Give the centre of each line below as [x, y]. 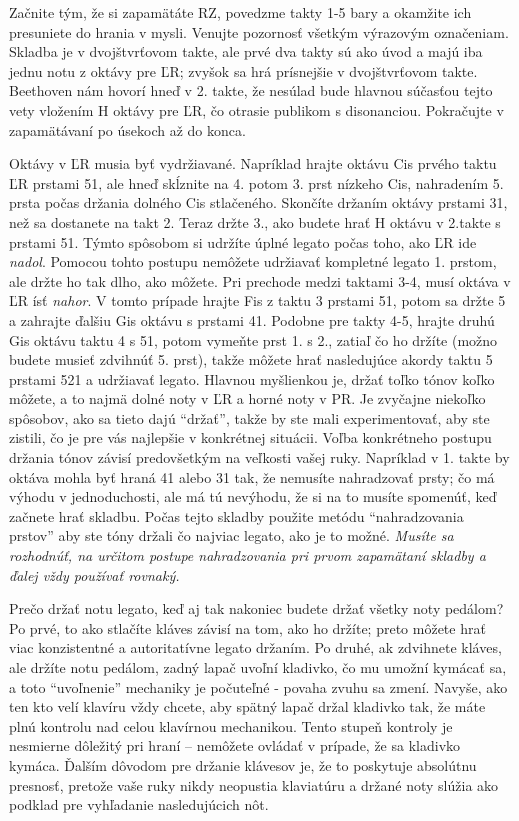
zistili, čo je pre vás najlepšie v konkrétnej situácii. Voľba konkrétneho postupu [250, 437]
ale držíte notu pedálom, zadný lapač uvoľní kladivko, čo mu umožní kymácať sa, [258, 667]
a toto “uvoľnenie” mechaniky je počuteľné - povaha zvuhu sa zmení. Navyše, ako [258, 686]
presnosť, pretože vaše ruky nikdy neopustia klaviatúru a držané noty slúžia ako [254, 784]
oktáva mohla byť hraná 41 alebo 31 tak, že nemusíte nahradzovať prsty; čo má [252, 476]
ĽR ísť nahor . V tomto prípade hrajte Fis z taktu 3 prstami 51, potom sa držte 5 [257, 300]
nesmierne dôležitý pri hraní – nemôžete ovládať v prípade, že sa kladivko [235, 745]
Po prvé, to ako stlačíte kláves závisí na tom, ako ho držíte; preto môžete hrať [247, 627]
